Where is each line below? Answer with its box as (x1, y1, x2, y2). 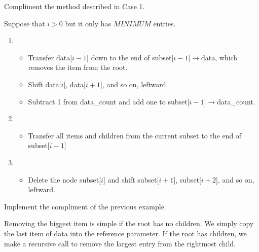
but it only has (65, 18, 112, 28)
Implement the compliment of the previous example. (4, 201, 166, 211)
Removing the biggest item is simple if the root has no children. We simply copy (4, 218, 254, 229)
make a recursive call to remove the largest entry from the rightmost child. (4, 238, 236, 248)
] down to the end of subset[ (87, 52, 174, 62)
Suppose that (4, 18, 45, 28)
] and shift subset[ (103, 174, 159, 185)
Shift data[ (28, 79, 61, 89)
